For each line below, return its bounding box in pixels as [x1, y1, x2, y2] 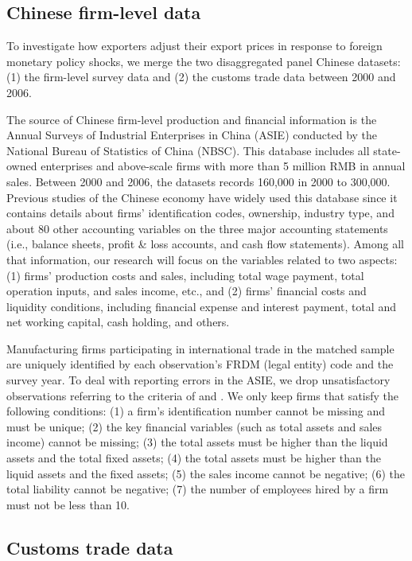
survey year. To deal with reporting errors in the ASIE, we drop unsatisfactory [6, 372, 391, 388]
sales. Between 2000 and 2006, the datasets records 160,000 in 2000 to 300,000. [6, 173, 391, 189]
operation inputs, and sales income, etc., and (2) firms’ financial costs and [6, 282, 367, 299]
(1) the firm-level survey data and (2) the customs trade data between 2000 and [6, 68, 396, 85]
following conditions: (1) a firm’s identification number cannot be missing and [6, 403, 386, 419]
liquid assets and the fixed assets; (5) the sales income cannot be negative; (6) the [6, 465, 406, 481]
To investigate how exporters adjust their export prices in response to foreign [6, 37, 383, 54]
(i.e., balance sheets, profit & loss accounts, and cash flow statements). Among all [6, 236, 404, 252]
